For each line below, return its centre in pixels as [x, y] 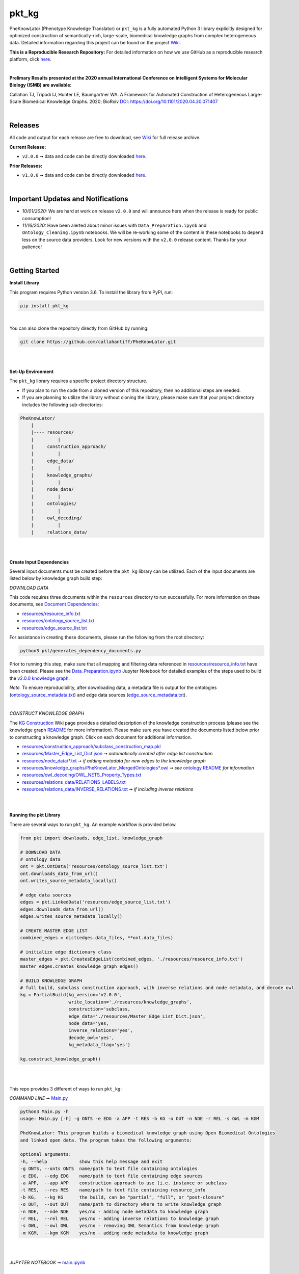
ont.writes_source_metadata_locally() [69, 881]
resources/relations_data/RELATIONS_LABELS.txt [74, 782]
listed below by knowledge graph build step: [56, 578]
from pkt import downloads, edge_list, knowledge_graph [91, 838]
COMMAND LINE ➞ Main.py [39, 1098]
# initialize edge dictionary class [66, 952]
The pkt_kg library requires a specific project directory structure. [78, 381]
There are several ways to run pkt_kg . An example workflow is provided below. [93, 824]
